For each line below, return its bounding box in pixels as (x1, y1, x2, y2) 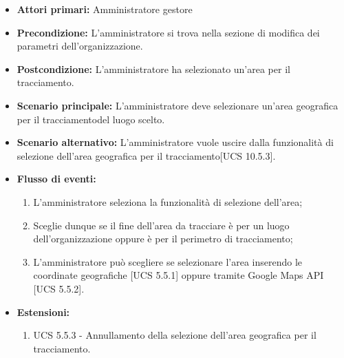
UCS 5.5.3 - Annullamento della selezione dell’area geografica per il (33, 328, 316, 342)
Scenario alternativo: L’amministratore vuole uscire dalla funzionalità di (17, 135, 334, 149)
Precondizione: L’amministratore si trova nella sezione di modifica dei (17, 25, 320, 39)
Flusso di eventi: (17, 171, 96, 186)
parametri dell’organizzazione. (17, 39, 143, 53)
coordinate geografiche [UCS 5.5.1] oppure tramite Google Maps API (33, 268, 324, 282)
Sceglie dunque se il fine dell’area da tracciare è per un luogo (33, 218, 290, 232)
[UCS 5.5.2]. (33, 281, 85, 295)
